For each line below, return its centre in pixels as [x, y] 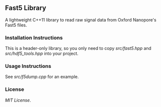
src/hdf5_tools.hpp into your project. [42, 54]
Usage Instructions [28, 66]
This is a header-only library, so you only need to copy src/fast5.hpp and [78, 48]
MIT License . [18, 100]
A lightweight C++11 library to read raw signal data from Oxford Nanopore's [81, 20]
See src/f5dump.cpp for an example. [42, 77]
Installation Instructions [34, 38]
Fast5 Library [26, 8]
